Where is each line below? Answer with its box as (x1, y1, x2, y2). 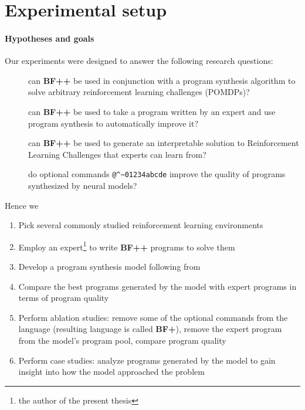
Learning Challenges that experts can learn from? (28, 148, 206, 160)
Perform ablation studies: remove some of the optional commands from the (18, 311, 288, 323)
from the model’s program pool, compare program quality (18, 334, 226, 346)
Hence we (5, 199, 39, 211)
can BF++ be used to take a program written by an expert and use (28, 105, 276, 117)
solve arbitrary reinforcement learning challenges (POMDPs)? (28, 86, 250, 98)
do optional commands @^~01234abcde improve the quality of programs (28, 168, 286, 180)
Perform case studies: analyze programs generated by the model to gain (18, 354, 276, 366)
